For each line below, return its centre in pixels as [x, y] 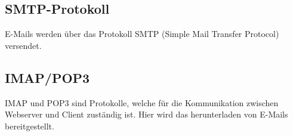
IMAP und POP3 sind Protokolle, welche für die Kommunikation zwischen [142, 102]
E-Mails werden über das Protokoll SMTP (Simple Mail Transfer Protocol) [142, 34]
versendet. [23, 45]
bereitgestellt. [30, 126]
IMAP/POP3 [47, 77]
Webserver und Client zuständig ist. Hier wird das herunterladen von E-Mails [146, 114]
